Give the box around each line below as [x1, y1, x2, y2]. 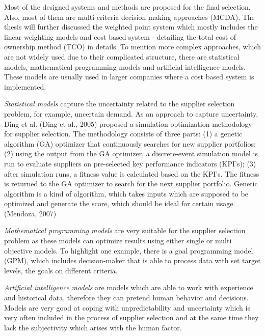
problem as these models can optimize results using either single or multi [4, 235, 232, 246]
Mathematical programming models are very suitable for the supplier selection [4, 225, 246, 236]
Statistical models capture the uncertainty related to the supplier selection [4, 98, 235, 109]
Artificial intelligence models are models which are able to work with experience [4, 282, 253, 293]
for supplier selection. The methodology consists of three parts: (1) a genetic [4, 128, 243, 139]
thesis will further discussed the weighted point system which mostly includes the [4, 21, 258, 32]
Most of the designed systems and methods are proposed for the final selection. [4, 2, 251, 12]
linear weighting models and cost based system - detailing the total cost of [4, 31, 236, 42]
